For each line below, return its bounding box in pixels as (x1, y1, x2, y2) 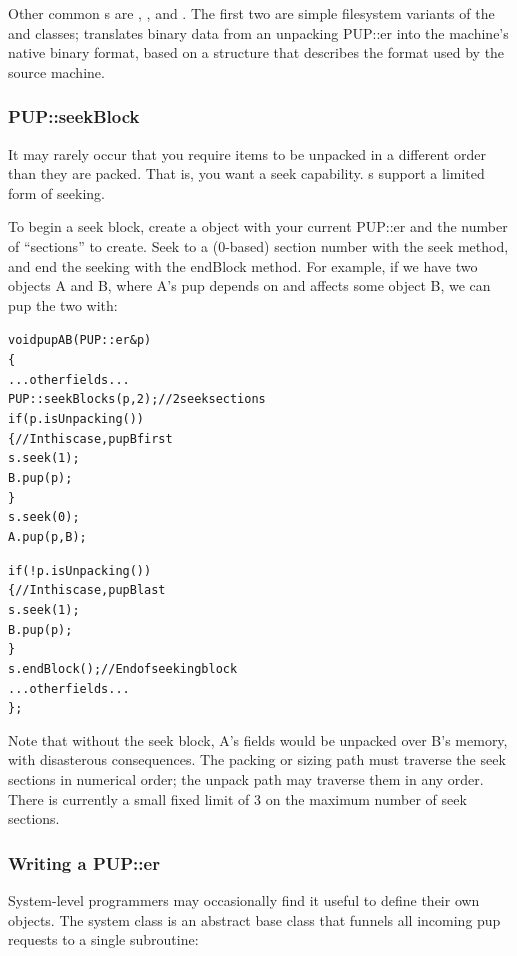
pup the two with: (8, 294, 118, 315)
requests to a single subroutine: (8, 929, 199, 950)
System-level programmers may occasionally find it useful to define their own (8, 890, 480, 910)
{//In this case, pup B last (8, 583, 166, 598)
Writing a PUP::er (8, 850, 160, 875)
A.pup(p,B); (8, 529, 87, 544)
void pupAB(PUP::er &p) (8, 333, 152, 348)
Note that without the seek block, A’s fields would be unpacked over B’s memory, (8, 729, 508, 750)
